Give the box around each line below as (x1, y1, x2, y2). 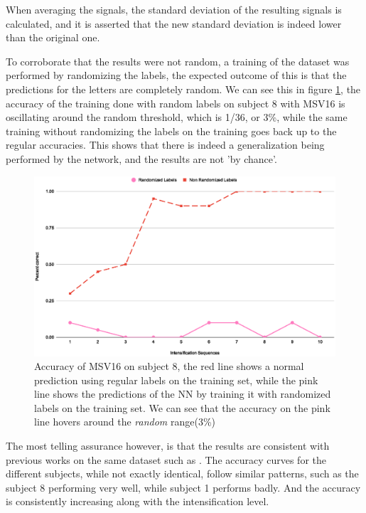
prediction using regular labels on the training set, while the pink (34, 372, 318, 387)
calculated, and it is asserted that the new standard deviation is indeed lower (6, 16, 342, 31)
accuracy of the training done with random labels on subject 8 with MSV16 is (6, 95, 345, 110)
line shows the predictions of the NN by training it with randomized (34, 386, 331, 401)
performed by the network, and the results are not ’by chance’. (6, 151, 277, 166)
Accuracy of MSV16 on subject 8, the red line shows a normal (34, 359, 304, 374)
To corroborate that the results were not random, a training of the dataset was (6, 53, 350, 68)
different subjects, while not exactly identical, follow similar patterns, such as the (6, 466, 359, 481)
